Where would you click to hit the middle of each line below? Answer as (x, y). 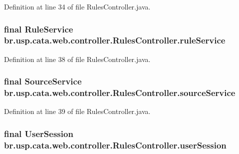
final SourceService (43, 81)
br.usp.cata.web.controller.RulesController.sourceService (120, 93)
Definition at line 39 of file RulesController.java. (77, 111)
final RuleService (39, 29)
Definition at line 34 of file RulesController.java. (77, 6)
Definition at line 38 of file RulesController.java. (77, 59)
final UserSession (39, 133)
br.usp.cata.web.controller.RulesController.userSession (115, 145)
